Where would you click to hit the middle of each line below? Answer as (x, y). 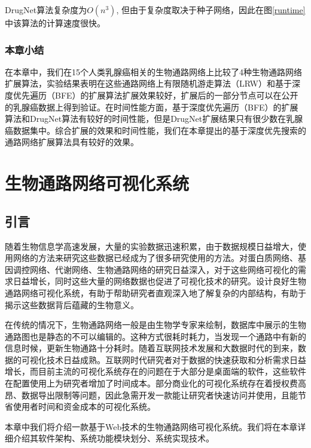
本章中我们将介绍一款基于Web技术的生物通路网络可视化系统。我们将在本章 (151, 426)
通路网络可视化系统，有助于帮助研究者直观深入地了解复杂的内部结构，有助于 (155, 292)
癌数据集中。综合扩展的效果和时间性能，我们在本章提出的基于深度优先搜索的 (155, 130)
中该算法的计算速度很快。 (55, 23)
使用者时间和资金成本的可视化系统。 (84, 406)
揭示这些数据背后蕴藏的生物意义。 (72, 304)
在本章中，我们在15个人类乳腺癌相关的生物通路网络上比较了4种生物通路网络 (153, 71)
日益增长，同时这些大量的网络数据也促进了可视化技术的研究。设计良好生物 (159, 281)
